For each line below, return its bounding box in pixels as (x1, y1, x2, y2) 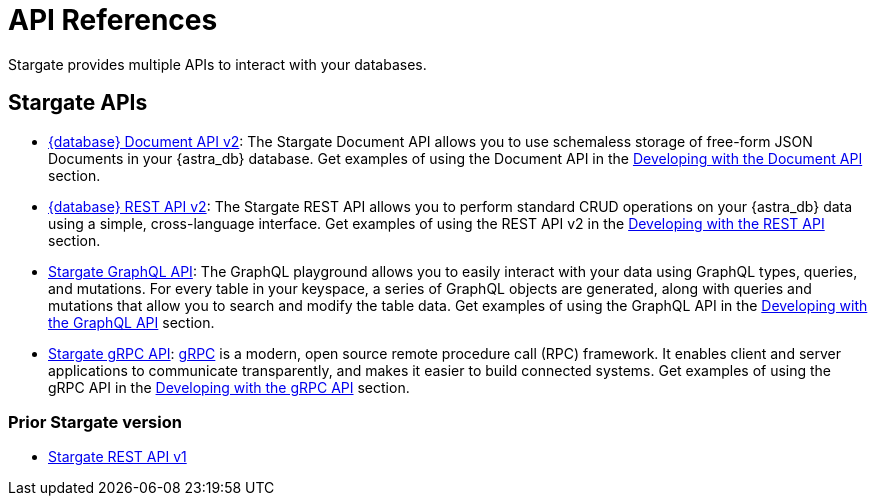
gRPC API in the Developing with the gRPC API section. (48, 378, 410, 396)
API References (8, 3, 218, 37)
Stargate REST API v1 (48, 448, 187, 466)
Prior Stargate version (8, 411, 182, 432)
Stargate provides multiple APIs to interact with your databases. (8, 55, 427, 73)
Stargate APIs (8, 90, 148, 116)
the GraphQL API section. (48, 313, 215, 331)
